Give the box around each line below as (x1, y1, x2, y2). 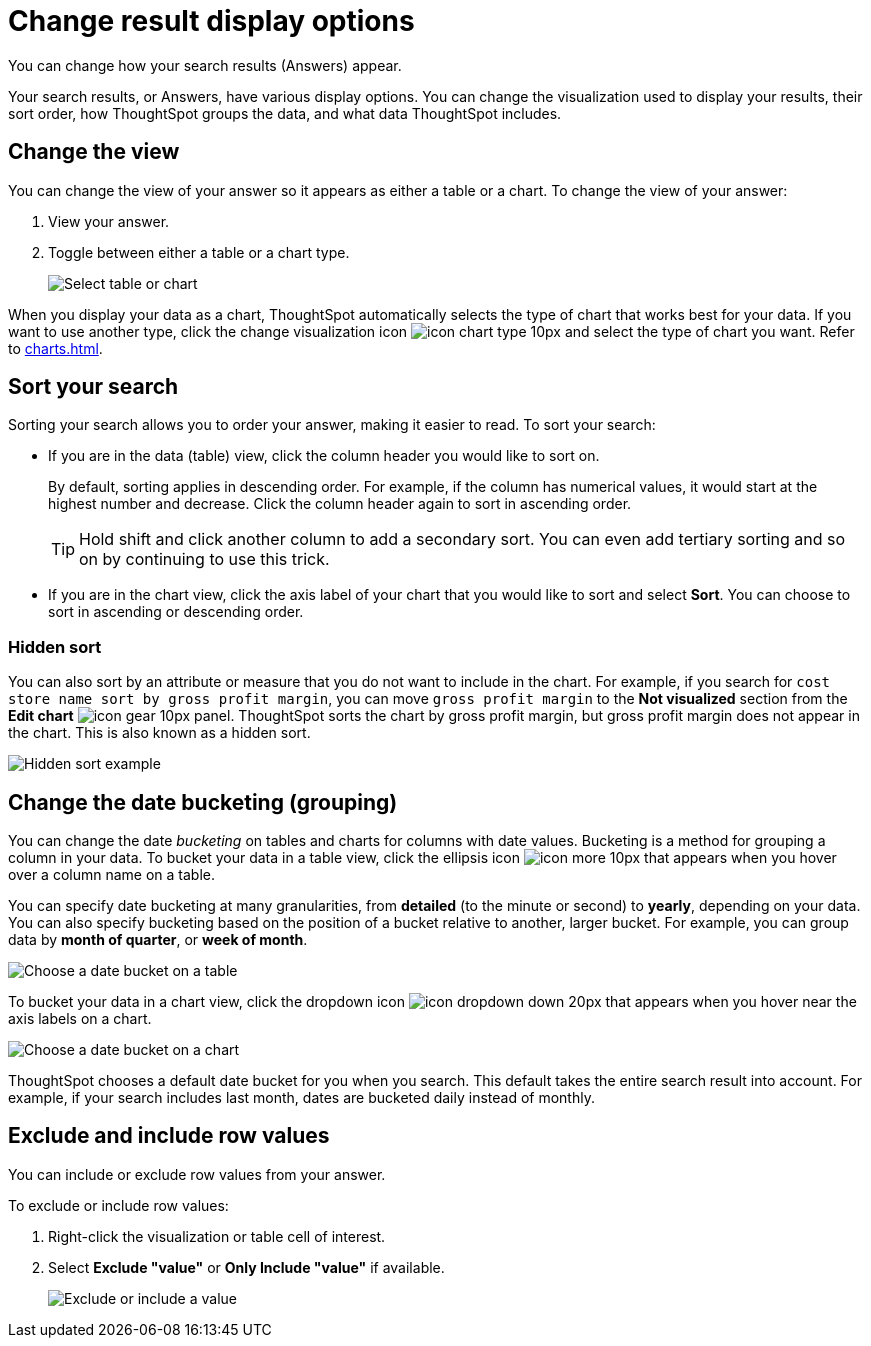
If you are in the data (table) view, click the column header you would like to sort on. (48, 447, 600, 465)
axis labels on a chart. (8, 1010, 152, 1028)
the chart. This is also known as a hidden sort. (8, 724, 311, 742)
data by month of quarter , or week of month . (8, 931, 308, 949)
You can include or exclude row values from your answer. (8, 1165, 386, 1183)
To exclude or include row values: (8, 1196, 229, 1214)
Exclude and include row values (8, 1123, 330, 1149)
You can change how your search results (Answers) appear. (8, 56, 402, 74)
